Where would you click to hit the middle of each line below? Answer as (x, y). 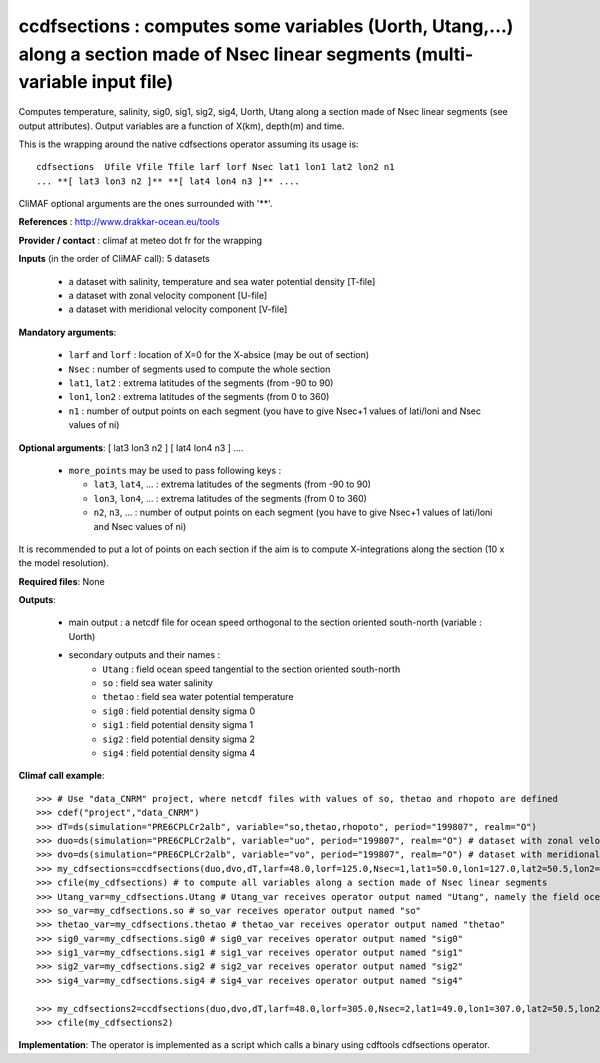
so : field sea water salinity (158, 683)
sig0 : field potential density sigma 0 (178, 711)
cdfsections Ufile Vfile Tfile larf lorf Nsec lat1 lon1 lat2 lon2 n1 (215, 167)
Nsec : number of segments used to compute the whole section (199, 369)
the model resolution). (64, 563)
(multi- (444, 54)
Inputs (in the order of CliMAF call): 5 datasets (114, 259)
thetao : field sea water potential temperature (198, 697)
